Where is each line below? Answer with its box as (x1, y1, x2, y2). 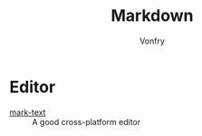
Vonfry (139, 35, 166, 46)
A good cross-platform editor (32, 116, 141, 127)
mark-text (9, 106, 46, 118)
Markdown (111, 5, 194, 26)
